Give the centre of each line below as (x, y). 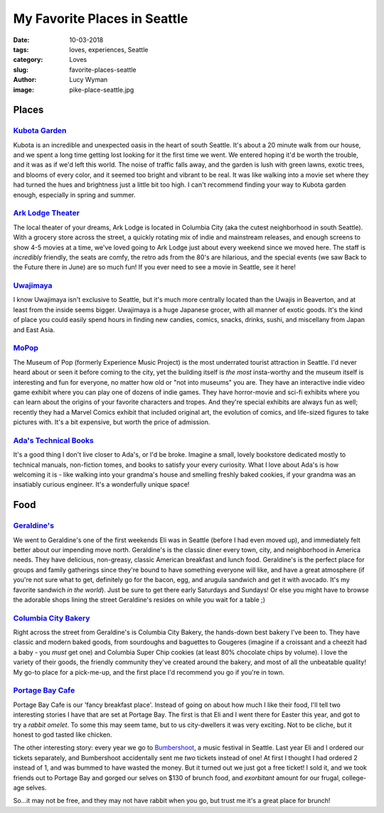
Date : (21, 40)
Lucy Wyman (89, 80)
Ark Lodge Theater (46, 213)
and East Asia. (34, 330)
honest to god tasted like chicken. (63, 735)
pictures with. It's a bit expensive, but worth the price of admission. (112, 422)
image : (24, 90)
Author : (25, 80)
